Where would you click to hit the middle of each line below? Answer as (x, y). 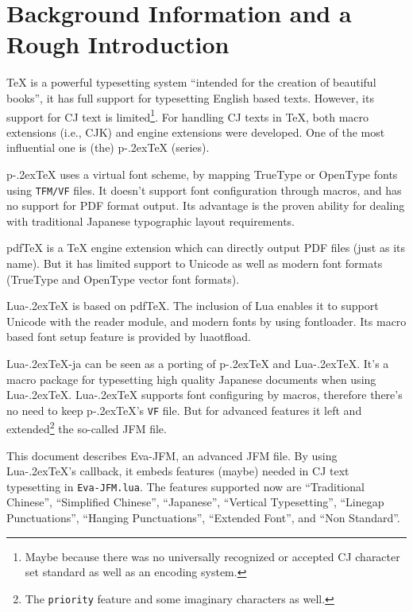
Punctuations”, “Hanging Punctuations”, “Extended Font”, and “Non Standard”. (203, 518)
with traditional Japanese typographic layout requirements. (151, 221)
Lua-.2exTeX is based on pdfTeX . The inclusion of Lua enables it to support (193, 306)
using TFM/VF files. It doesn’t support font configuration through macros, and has (204, 190)
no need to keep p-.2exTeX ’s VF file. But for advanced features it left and (184, 410)
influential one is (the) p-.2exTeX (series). (108, 147)
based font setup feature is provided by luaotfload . (129, 337)
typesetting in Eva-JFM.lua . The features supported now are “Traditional (185, 486)
